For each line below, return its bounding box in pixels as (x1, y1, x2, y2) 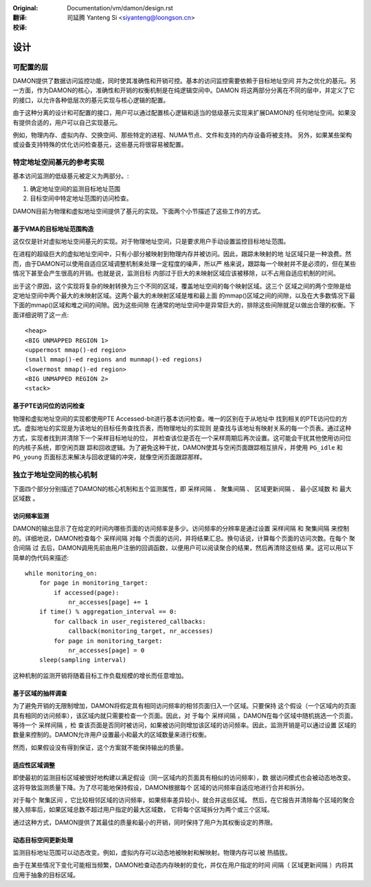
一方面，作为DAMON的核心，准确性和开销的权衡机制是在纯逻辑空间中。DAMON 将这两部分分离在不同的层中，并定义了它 (12, 86, 355, 94)
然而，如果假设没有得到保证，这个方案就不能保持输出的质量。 (12, 743, 188, 751)
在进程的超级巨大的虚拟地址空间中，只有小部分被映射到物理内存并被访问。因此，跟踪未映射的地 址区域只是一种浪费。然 (12, 250, 352, 258)
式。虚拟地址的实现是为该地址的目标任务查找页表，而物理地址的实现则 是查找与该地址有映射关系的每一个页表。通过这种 (12, 424, 352, 432)
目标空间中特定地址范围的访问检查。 (30, 194, 133, 202)
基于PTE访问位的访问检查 (12, 401, 85, 410)
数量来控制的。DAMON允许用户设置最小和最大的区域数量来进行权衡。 (12, 731, 211, 739)
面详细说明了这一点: (12, 311, 69, 319)
